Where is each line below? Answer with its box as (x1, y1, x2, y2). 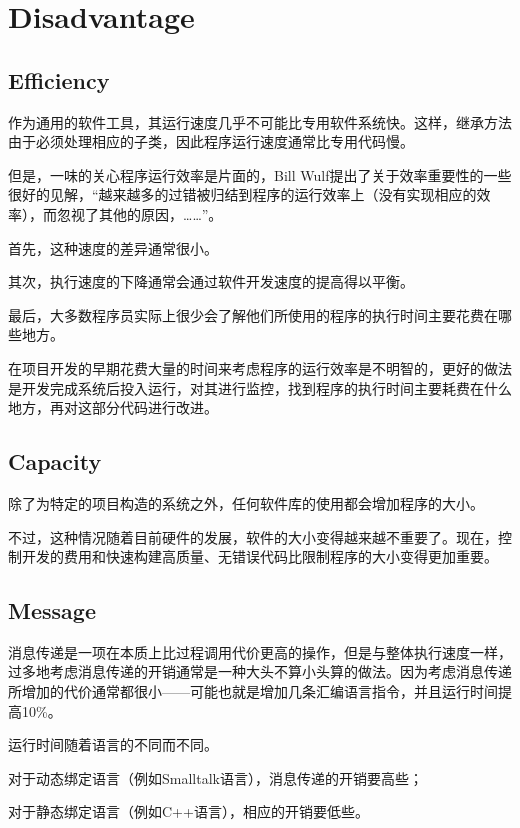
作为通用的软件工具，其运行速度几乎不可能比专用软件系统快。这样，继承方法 (8, 111, 512, 132)
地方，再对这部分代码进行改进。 (8, 397, 218, 418)
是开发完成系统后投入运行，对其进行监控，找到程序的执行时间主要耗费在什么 (8, 377, 512, 398)
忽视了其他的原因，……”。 (56, 203, 223, 224)
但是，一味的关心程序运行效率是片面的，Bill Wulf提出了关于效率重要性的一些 (8, 164, 512, 185)
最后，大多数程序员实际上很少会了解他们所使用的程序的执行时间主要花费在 (8, 304, 498, 325)
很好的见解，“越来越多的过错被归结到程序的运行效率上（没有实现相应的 (8, 184, 477, 205)
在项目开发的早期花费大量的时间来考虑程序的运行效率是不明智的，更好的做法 (8, 357, 512, 378)
